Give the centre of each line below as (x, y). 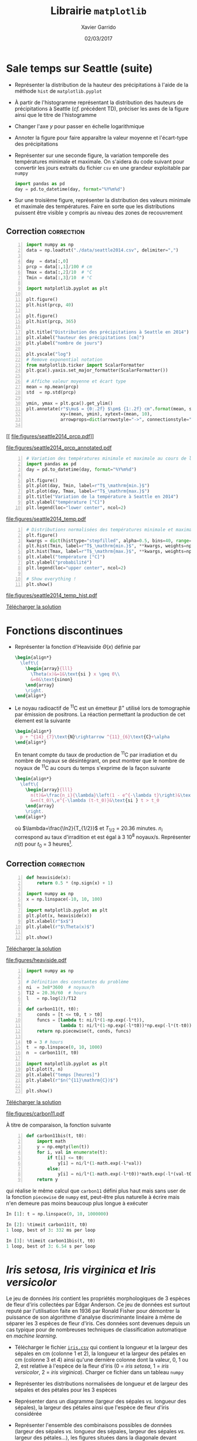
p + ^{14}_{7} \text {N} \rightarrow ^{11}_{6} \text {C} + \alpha (95, 737)
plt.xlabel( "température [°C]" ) (66, 557)
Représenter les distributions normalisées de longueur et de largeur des (101, 1384)
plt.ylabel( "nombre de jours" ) (64, 343)
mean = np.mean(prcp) (52, 387)
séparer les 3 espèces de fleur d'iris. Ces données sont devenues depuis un (98, 1323)
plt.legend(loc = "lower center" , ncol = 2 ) (76, 507)
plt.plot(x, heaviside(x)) (59, 916)
